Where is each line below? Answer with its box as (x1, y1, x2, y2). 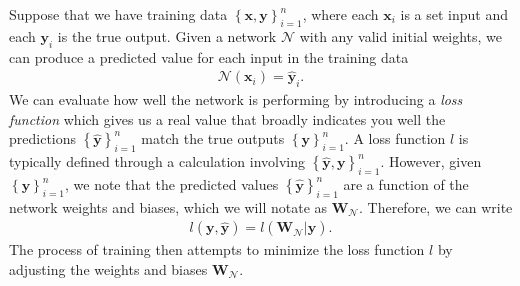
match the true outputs (141, 128, 285, 149)
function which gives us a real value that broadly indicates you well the (9, 108, 446, 129)
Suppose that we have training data (9, 4, 228, 24)
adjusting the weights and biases (9, 259, 208, 280)
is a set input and (400, 4, 509, 24)
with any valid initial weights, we (299, 25, 503, 46)
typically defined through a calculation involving (9, 151, 306, 172)
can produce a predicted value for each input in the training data (9, 46, 409, 67)
